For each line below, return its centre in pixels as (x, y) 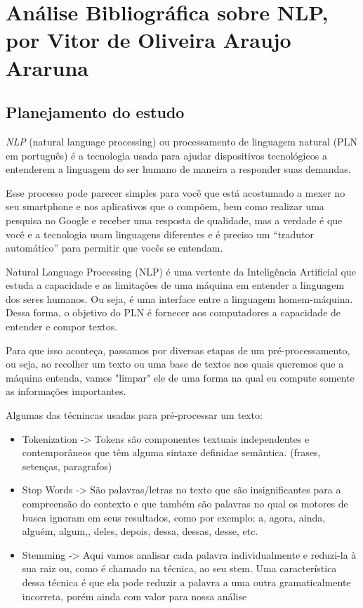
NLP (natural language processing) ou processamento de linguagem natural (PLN (181, 141)
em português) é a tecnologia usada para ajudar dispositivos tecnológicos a (166, 155)
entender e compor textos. (62, 326)
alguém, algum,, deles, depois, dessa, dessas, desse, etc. (140, 531)
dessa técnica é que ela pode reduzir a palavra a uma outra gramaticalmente (186, 582)
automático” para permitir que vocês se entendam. (114, 248)
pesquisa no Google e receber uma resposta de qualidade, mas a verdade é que (174, 220)
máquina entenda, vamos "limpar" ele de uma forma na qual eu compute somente (180, 377)
